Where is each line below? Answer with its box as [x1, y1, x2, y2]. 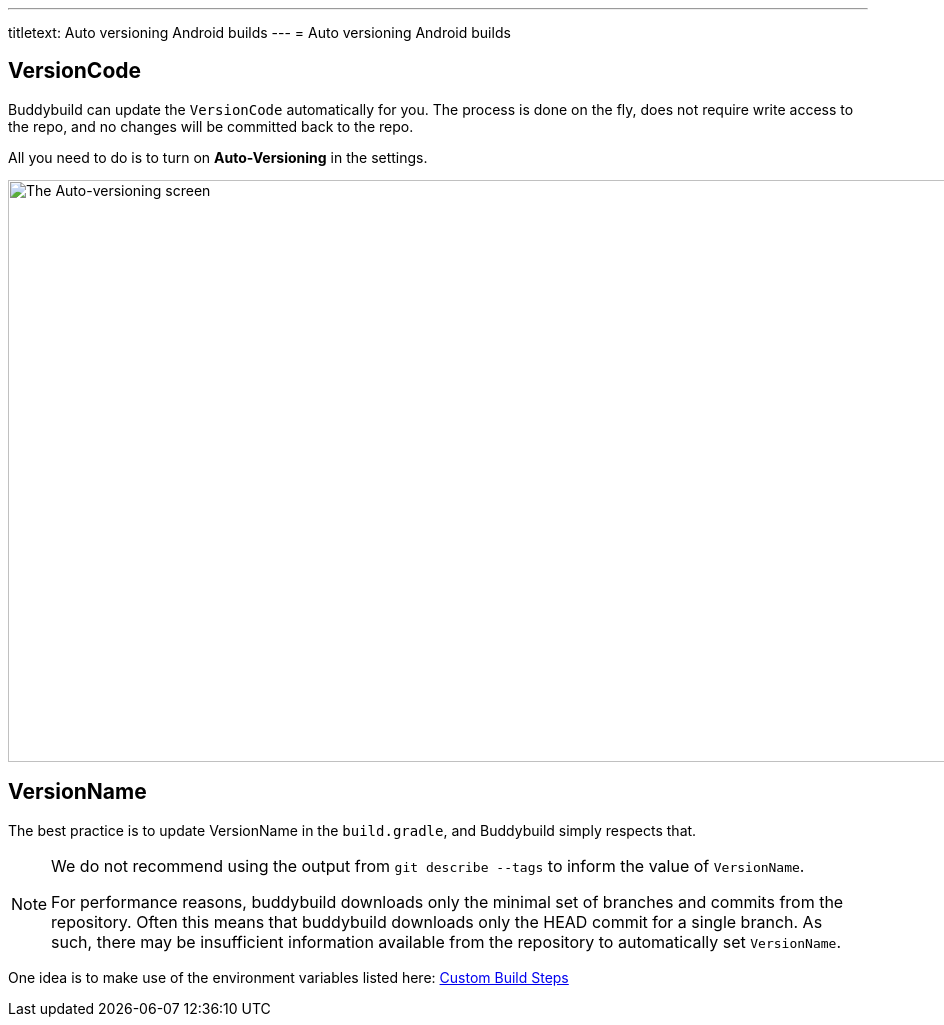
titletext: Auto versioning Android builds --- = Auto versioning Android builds [8, 24, 511, 41]
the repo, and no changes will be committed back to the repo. [8, 117, 414, 135]
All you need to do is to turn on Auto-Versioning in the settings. [8, 148, 428, 166]
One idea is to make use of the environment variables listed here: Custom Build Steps [8, 968, 569, 986]
